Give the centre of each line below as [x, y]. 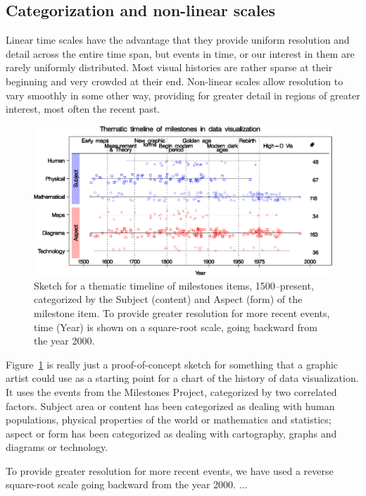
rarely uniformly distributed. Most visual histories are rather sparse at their [169, 67]
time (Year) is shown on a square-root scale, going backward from [176, 327]
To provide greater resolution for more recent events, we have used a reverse [170, 470]
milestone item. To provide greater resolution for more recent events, [182, 312]
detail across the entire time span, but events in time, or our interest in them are [180, 53]
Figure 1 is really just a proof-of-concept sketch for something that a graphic [172, 364]
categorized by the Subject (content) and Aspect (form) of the [168, 299]
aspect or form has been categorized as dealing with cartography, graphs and [171, 433]
